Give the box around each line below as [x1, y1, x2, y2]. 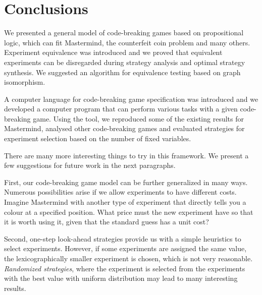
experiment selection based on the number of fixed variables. [4, 133, 191, 144]
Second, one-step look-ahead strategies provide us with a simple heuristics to [4, 233, 241, 244]
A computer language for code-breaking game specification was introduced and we [4, 93, 258, 104]
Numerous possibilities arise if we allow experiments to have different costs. [4, 187, 237, 197]
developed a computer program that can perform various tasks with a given [4, 103, 238, 114]
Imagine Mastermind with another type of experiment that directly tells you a [4, 197, 246, 207]
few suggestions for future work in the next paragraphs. [4, 160, 176, 170]
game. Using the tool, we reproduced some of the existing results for [33, 113, 244, 124]
